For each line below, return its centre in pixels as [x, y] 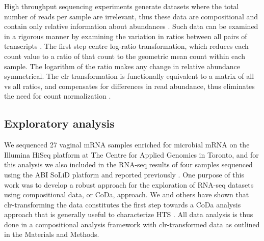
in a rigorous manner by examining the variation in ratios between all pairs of [126, 36]
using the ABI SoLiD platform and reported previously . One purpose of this [124, 174]
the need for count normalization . [58, 96]
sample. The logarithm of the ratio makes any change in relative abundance [122, 66]
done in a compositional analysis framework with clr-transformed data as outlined [132, 224]
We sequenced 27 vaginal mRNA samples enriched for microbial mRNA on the [127, 145]
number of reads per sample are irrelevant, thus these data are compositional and [131, 16]
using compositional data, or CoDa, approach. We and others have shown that [127, 194]
